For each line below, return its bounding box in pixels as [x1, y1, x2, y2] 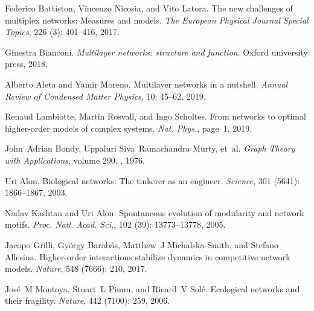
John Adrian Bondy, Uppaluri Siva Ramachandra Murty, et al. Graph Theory [5, 142, 295, 155]
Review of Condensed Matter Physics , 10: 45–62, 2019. [5, 89, 206, 102]
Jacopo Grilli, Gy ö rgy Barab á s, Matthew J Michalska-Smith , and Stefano [5, 238, 279, 251]
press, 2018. [5, 57, 48, 70]
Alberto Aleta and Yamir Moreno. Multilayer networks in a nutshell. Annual [5, 77, 287, 90]
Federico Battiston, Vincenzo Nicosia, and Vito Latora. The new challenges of [5, 2, 293, 14]
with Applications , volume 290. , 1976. [5, 153, 145, 166]
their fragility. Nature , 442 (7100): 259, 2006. [5, 294, 170, 307]
